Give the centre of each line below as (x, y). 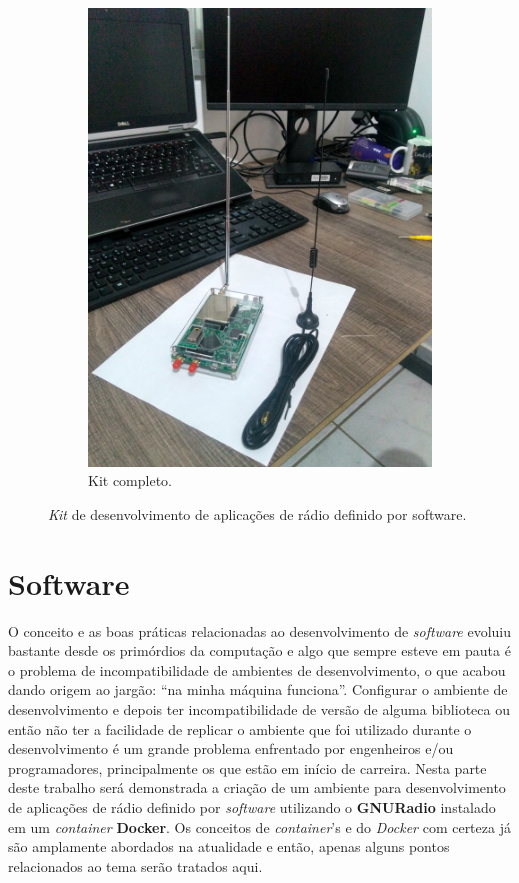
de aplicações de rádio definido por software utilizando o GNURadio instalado (252, 806)
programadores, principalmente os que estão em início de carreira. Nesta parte (247, 767)
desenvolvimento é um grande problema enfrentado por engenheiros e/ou (231, 748)
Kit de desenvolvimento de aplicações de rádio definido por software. (257, 513)
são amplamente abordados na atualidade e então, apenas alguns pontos (229, 846)
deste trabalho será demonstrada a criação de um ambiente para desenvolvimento (257, 787)
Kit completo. (130, 480)
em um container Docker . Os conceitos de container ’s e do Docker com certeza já (259, 826)
